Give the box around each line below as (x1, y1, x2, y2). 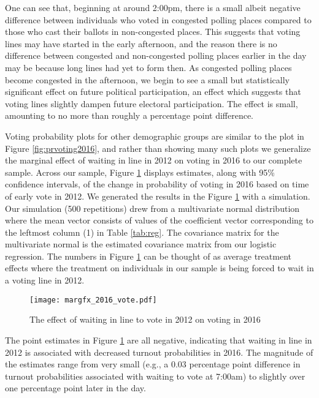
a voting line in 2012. (5, 274, 85, 287)
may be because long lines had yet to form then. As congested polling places (5, 61, 292, 73)
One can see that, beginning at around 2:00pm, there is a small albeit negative (5, 1, 301, 13)
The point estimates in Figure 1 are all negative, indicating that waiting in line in (5, 333, 312, 346)
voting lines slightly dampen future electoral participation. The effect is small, (5, 97, 298, 110)
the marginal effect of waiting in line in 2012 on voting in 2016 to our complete (5, 154, 302, 167)
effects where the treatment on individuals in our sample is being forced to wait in (5, 261, 314, 274)
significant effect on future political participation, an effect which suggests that (5, 85, 301, 98)
